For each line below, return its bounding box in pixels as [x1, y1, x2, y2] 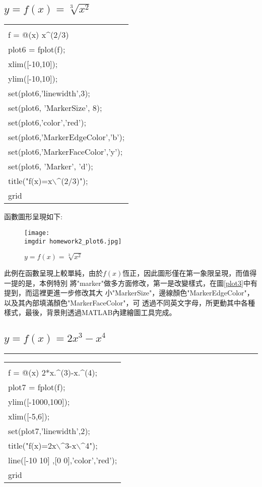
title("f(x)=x [8, 175, 52, 187]
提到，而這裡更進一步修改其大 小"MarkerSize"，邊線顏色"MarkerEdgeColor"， [4, 287, 254, 298]
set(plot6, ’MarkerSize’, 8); [8, 102, 102, 114]
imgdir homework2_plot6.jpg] [24, 237, 122, 245]
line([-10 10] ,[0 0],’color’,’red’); [8, 454, 117, 466]
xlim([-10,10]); [8, 58, 58, 70]
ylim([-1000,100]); [8, 396, 70, 408]
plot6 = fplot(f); [8, 43, 65, 55]
